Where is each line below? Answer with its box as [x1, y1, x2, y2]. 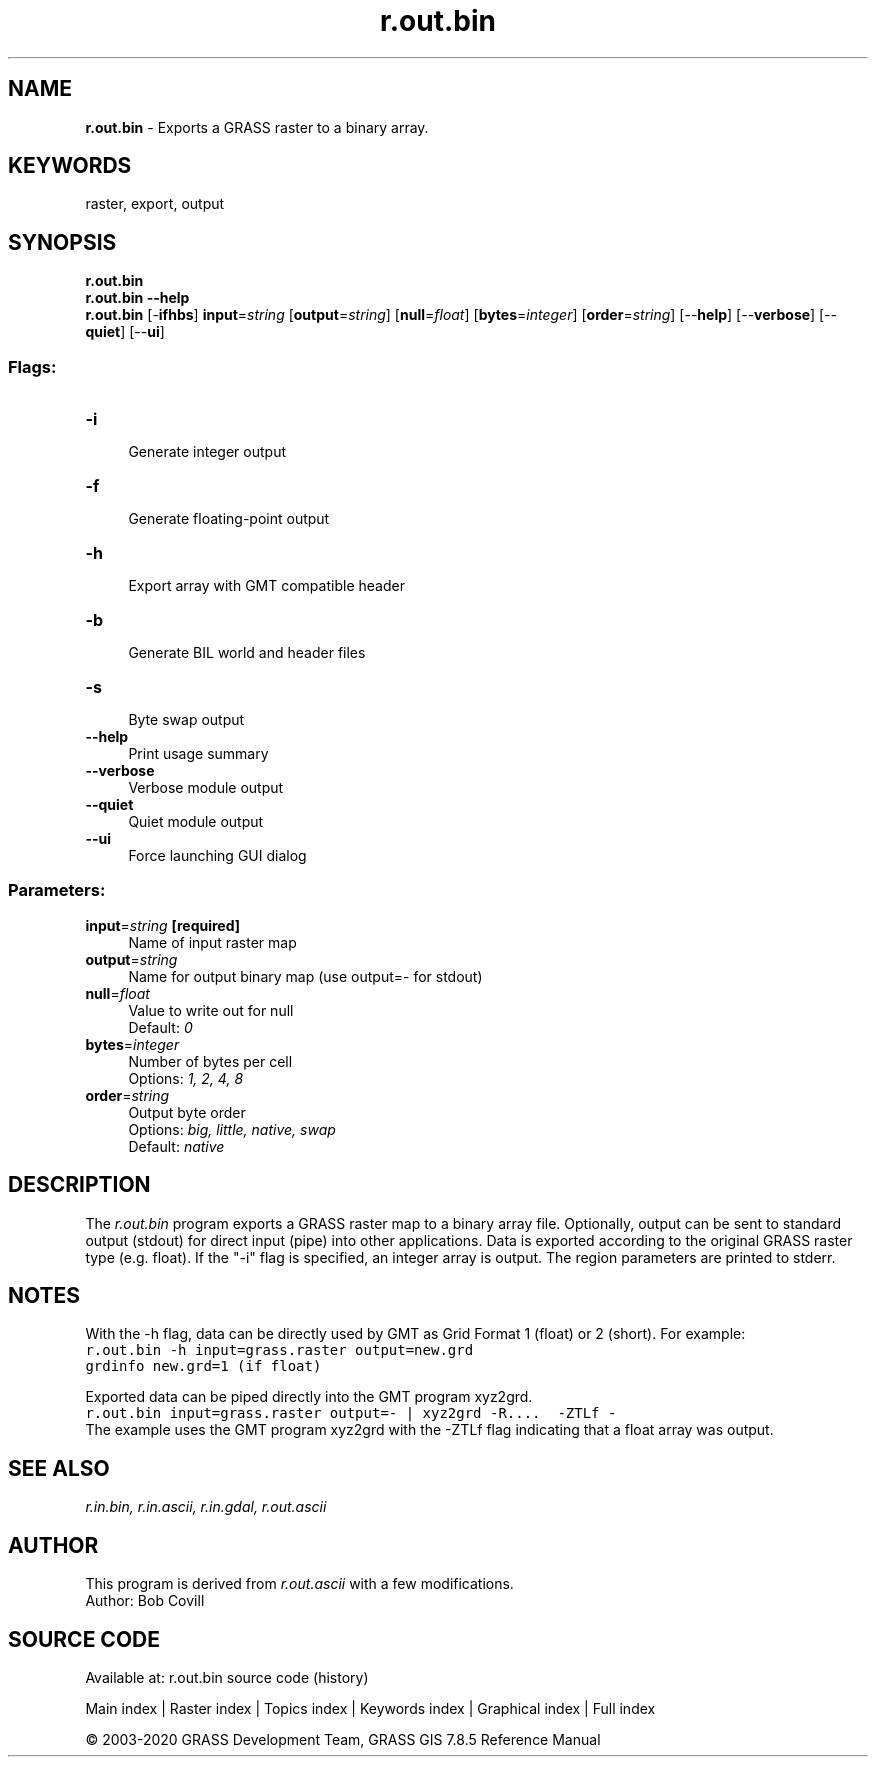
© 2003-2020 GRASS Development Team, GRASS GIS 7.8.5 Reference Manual [85, 1731, 601, 1748]
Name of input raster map [128, 933, 297, 951]
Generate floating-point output [128, 510, 330, 528]
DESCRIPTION [8, 1172, 151, 1198]
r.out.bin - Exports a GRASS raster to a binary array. [85, 118, 429, 136]
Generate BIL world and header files [128, 644, 366, 662]
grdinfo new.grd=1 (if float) [85, 1358, 322, 1375]
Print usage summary [128, 745, 269, 763]
